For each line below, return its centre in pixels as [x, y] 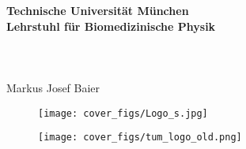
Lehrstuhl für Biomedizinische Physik [111, 26]
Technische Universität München [98, 10]
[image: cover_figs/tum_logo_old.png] [140, 138]
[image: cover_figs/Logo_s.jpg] [123, 113]
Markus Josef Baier [53, 87]
